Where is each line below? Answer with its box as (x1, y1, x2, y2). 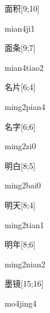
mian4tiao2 (5, 61, 44, 73)
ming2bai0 (5, 179, 41, 191)
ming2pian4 (5, 100, 45, 112)
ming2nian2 (5, 257, 45, 270)
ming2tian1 (5, 218, 44, 231)
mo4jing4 (5, 297, 37, 309)
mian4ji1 (5, 22, 35, 34)
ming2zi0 (5, 140, 36, 152)
